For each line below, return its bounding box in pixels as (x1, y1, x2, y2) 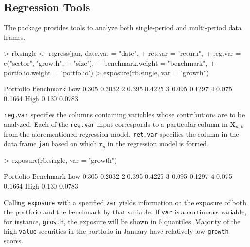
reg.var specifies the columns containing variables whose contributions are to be (4, 109, 245, 120)
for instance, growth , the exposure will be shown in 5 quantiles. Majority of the (4, 216, 241, 226)
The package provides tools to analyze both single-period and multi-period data (4, 22, 242, 33)
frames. (4, 32, 26, 42)
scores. (4, 235, 23, 246)
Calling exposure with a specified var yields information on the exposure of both (4, 197, 246, 207)
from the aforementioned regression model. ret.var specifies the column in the (4, 129, 239, 139)
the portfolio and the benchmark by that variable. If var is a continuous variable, (4, 207, 247, 217)
